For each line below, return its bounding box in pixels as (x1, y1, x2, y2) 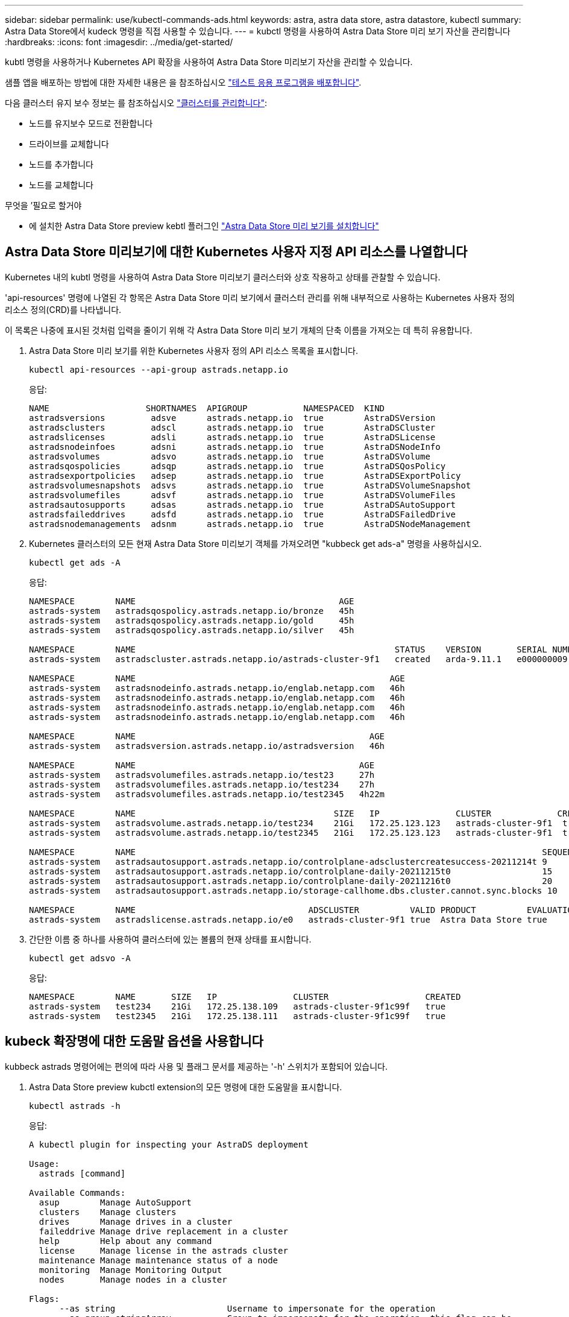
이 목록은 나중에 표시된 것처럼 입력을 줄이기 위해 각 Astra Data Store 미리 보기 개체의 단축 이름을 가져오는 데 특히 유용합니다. (5, 324, 473, 335)
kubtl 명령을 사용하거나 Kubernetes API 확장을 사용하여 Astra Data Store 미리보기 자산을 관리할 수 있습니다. (5, 57, 413, 67)
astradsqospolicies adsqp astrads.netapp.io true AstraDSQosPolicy (29, 461, 446, 471)
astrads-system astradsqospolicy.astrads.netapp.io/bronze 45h (29, 605, 354, 616)
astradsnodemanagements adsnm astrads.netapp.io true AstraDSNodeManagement (29, 519, 471, 529)
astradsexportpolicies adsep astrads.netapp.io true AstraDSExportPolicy (29, 470, 461, 481)
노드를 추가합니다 (29, 159, 93, 169)
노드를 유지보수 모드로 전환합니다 (29, 118, 153, 128)
